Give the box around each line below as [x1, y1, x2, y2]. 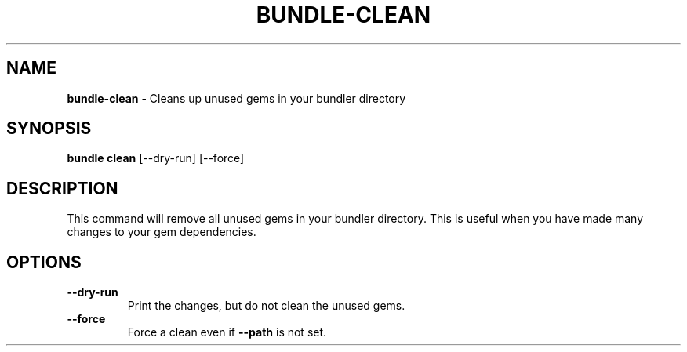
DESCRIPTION [6, 178, 118, 198]
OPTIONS [6, 252, 82, 272]
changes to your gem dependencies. [67, 225, 256, 239]
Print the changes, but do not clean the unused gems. [127, 299, 405, 313]
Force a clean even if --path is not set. [127, 325, 327, 339]
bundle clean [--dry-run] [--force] [67, 151, 245, 165]
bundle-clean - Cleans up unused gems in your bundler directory [67, 91, 406, 105]
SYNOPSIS [6, 118, 92, 139]
